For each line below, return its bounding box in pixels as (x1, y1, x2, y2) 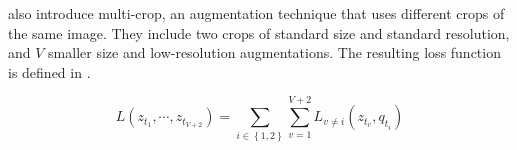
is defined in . (8, 61, 91, 82)
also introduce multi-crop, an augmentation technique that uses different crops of (8, 3, 505, 23)
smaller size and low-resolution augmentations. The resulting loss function (48, 42, 501, 63)
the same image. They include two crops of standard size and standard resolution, (8, 22, 510, 43)
